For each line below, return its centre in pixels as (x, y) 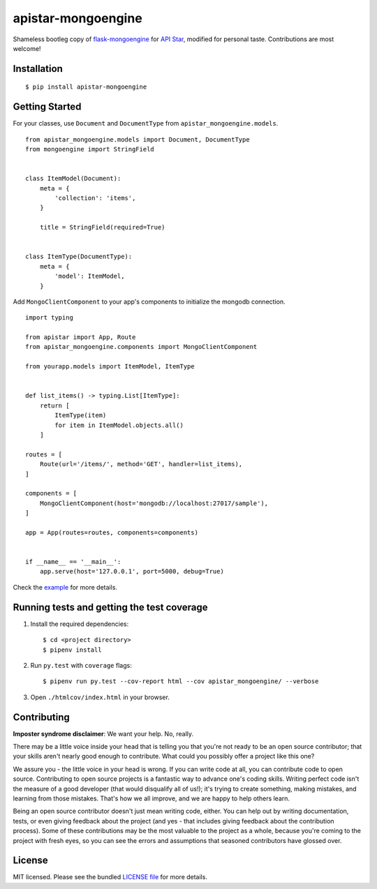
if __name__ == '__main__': (73, 562)
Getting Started (47, 107)
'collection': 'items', (95, 198)
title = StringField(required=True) (102, 227)
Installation (38, 69)
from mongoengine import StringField (90, 149)
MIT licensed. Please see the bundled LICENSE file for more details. (110, 877)
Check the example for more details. (65, 587)
